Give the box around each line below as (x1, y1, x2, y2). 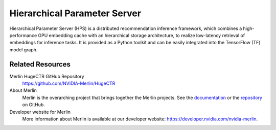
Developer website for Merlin (9, 109, 71, 115)
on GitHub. (22, 102, 45, 108)
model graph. (9, 46, 38, 53)
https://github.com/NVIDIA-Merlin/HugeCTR (22, 80, 116, 86)
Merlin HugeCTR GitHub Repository (9, 73, 84, 79)
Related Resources (9, 60, 71, 69)
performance (9, 32, 37, 38)
